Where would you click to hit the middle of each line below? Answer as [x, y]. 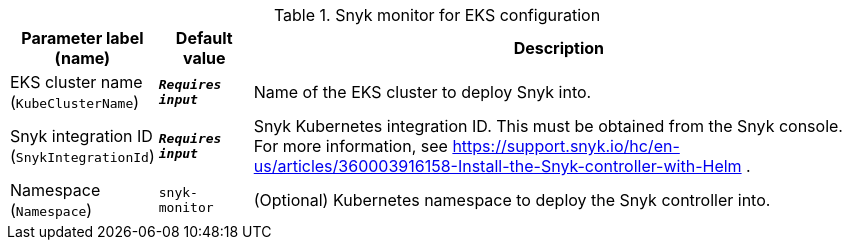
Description [559, 48]
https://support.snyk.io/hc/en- [566, 146]
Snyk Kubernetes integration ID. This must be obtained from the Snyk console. [548, 126]
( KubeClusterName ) [75, 102]
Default [204, 38]
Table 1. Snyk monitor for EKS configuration [437, 15]
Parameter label [82, 38]
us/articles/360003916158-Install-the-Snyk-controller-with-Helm [497, 166]
